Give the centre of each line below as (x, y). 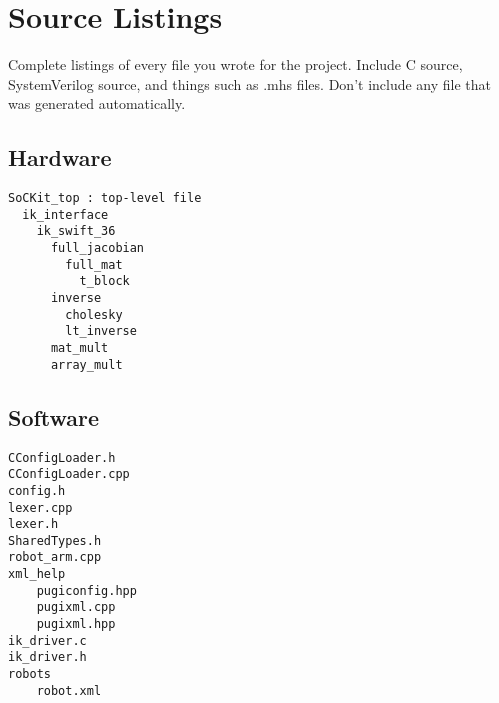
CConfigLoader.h (62, 457)
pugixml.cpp (76, 607)
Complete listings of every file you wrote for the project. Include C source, (235, 64)
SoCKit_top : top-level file (105, 198)
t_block (104, 281)
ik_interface (65, 214)
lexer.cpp (40, 507)
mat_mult (79, 348)
